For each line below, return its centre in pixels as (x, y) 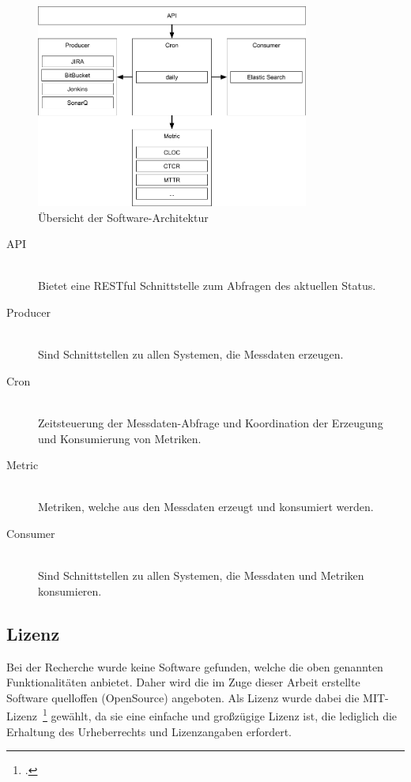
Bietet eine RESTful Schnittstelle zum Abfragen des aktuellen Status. (207, 286)
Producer (28, 312)
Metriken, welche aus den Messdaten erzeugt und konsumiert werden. (206, 507)
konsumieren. (70, 590)
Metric (23, 465)
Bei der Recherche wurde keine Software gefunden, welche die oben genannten (195, 666)
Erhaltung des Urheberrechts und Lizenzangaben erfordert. (149, 731)
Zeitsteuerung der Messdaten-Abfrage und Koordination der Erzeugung (211, 423)
